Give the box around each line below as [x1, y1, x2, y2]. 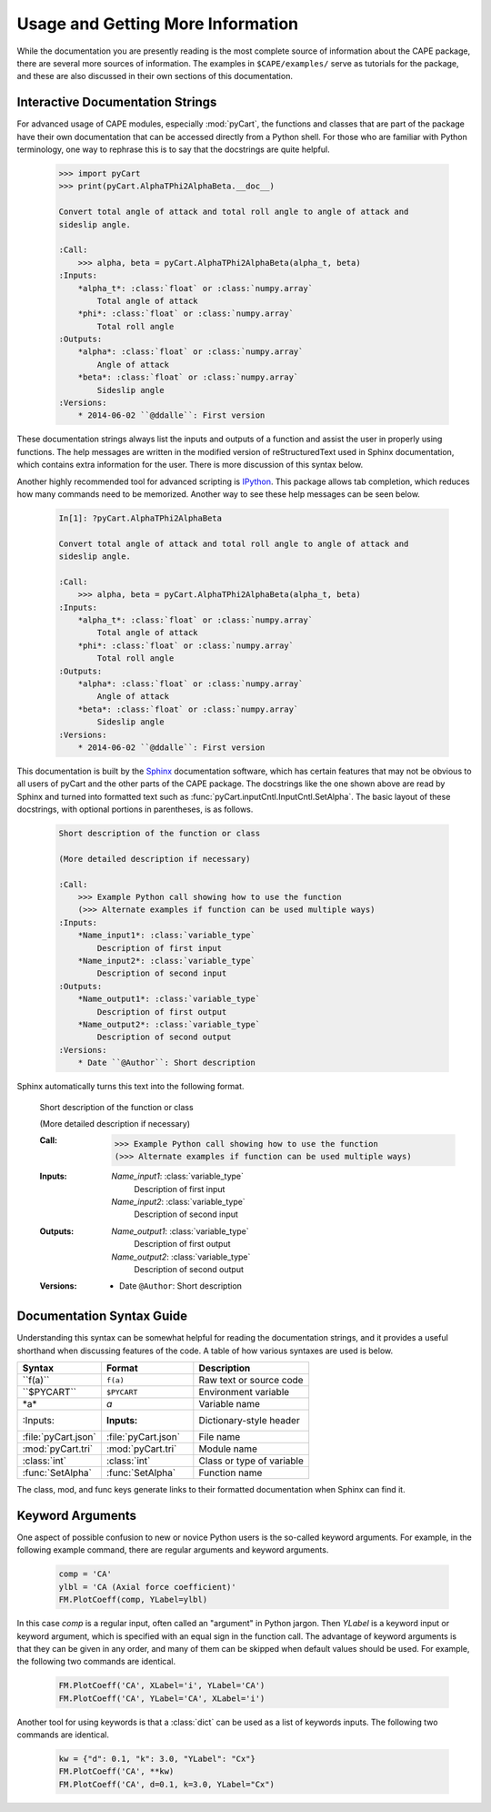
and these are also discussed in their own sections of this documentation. [16, 71, 293, 82]
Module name [198, 1443, 258, 1455]
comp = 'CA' [58, 1569, 113, 1579]
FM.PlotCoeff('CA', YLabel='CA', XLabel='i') [58, 1693, 266, 1704]
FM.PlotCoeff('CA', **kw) [58, 1766, 175, 1777]
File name [198, 1431, 241, 1443]
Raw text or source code [198, 1374, 304, 1387]
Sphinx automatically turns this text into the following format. [16, 1081, 245, 1092]
